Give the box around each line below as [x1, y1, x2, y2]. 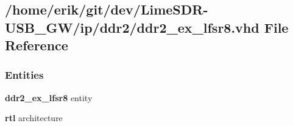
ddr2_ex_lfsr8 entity [5, 91, 93, 104]
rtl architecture [5, 111, 63, 124]
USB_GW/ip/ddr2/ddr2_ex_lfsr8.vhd [5, 18, 259, 36]
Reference [5, 36, 68, 55]
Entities [5, 67, 44, 82]
